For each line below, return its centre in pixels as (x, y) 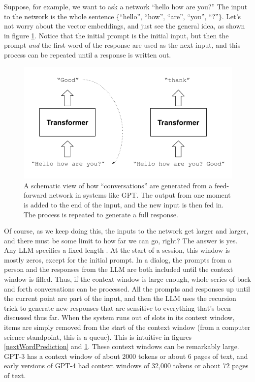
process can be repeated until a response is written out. (88, 54)
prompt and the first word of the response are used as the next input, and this (122, 45)
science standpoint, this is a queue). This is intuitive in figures (98, 337)
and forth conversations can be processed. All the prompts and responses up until (127, 288)
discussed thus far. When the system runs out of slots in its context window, (119, 317)
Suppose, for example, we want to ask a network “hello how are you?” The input (126, 6)
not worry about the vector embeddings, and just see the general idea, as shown (125, 26)
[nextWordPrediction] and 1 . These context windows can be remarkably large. (122, 346)
